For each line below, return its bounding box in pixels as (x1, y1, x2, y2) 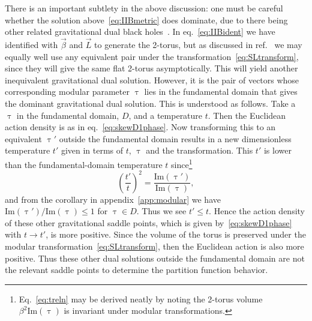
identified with (5, 38, 58, 50)
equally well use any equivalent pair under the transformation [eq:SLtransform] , (5, 50, 299, 62)
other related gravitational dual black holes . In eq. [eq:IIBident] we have (5, 25, 275, 38)
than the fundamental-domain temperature (5, 158, 163, 170)
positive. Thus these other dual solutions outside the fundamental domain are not (5, 251, 305, 264)
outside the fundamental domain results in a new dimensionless (59, 132, 292, 145)
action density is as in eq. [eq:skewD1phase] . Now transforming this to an (5, 121, 276, 133)
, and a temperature (128, 109, 203, 121)
